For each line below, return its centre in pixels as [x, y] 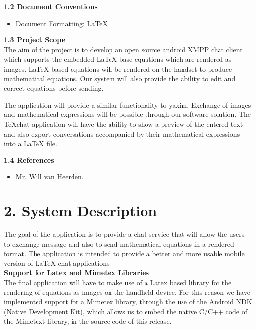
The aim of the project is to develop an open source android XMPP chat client [123, 49]
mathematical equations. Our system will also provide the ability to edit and [120, 78]
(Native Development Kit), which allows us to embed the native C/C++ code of [126, 311]
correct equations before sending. [54, 88]
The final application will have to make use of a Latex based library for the [118, 282]
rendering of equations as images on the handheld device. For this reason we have [127, 292]
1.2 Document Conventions [51, 6]
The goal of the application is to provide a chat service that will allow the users [124, 234]
